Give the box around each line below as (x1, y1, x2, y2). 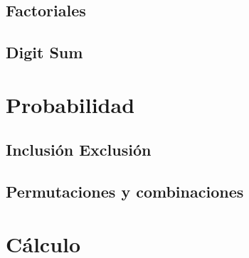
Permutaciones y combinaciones (6, 181, 244, 203)
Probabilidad (6, 90, 135, 119)
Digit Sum (6, 41, 83, 63)
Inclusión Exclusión (6, 139, 152, 161)
